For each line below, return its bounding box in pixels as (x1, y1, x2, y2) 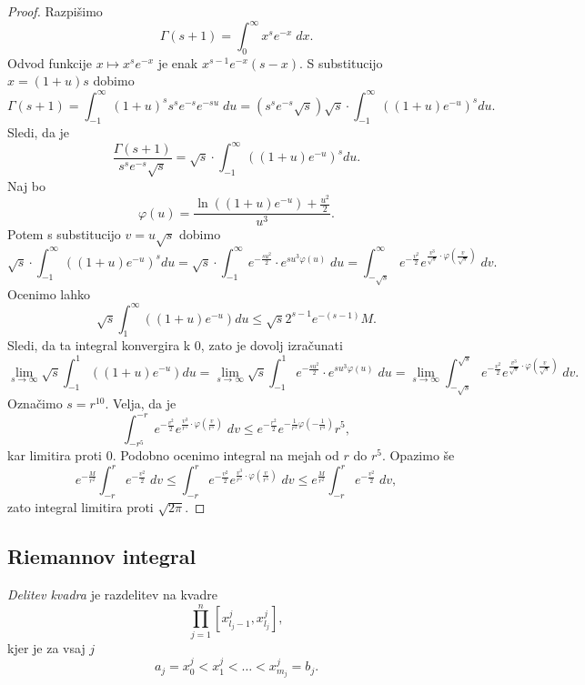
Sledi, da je (7, 123, 70, 142)
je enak (157, 53, 198, 72)
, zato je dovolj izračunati (200, 336, 343, 355)
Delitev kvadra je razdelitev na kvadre (7, 585, 217, 604)
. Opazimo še (381, 446, 455, 465)
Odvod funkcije (7, 53, 92, 72)
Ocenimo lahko (7, 284, 90, 303)
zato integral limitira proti (7, 498, 154, 517)
